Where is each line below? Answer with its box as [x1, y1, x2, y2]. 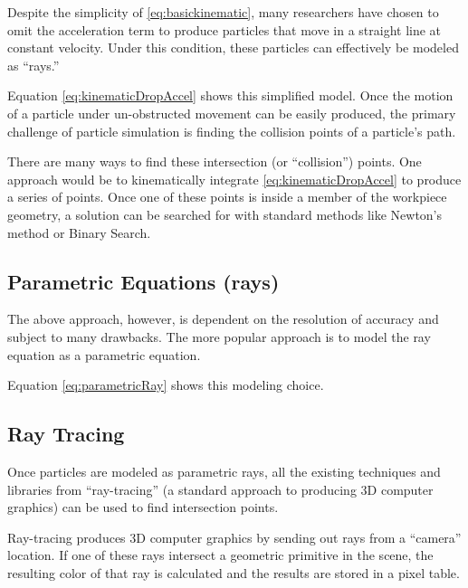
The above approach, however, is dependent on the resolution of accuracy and [7, 309, 439, 328]
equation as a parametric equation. [7, 345, 201, 364]
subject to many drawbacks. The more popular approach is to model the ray [7, 327, 431, 346]
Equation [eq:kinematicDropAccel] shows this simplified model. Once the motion [7, 86, 454, 105]
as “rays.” [7, 55, 60, 74]
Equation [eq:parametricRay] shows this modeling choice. [7, 375, 324, 394]
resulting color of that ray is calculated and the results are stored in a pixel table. [7, 563, 460, 582]
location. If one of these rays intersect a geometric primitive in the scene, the [7, 545, 434, 564]
